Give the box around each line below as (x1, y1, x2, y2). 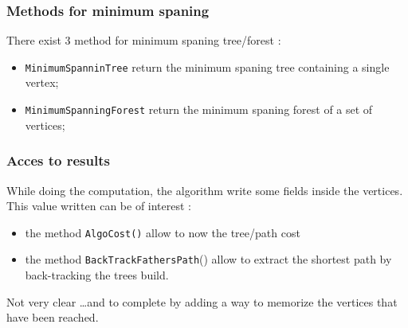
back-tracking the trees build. (25, 267, 169, 283)
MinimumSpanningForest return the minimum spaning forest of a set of (25, 101, 373, 118)
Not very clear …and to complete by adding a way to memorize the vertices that (6, 293, 398, 310)
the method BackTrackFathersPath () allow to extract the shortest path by (25, 251, 392, 267)
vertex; (25, 74, 59, 91)
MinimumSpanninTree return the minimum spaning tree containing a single (25, 58, 390, 75)
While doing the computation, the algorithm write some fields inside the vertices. (6, 182, 403, 198)
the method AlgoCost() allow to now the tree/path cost (25, 224, 300, 240)
